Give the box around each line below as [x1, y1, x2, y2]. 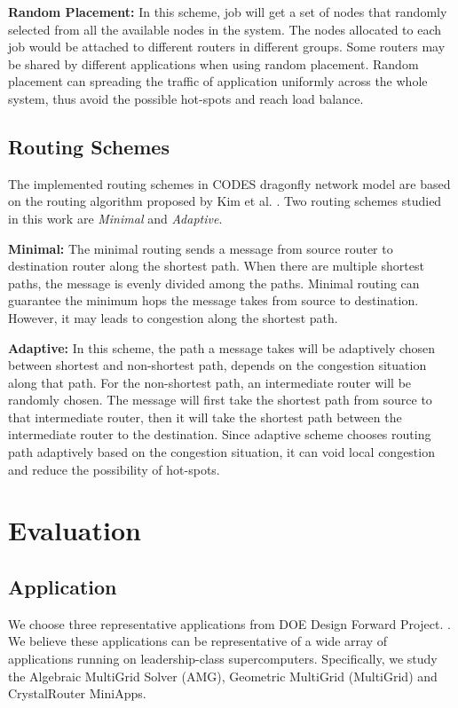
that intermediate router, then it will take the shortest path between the [8, 407, 402, 426]
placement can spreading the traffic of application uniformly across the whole [8, 72, 428, 90]
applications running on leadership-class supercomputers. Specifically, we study [8, 649, 438, 668]
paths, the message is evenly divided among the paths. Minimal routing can [8, 273, 420, 292]
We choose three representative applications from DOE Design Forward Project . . [8, 614, 451, 633]
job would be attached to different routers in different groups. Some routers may [8, 37, 446, 56]
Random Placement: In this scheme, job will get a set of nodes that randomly [8, 3, 447, 20]
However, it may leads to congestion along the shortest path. [8, 308, 338, 326]
